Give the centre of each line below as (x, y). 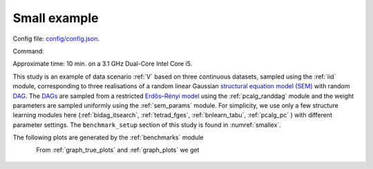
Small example (56, 18)
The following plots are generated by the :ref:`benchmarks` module (108, 137)
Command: (28, 51)
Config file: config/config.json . (56, 39)
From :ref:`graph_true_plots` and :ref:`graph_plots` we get (118, 150)
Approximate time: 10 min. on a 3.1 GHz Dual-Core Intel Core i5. (103, 64)
